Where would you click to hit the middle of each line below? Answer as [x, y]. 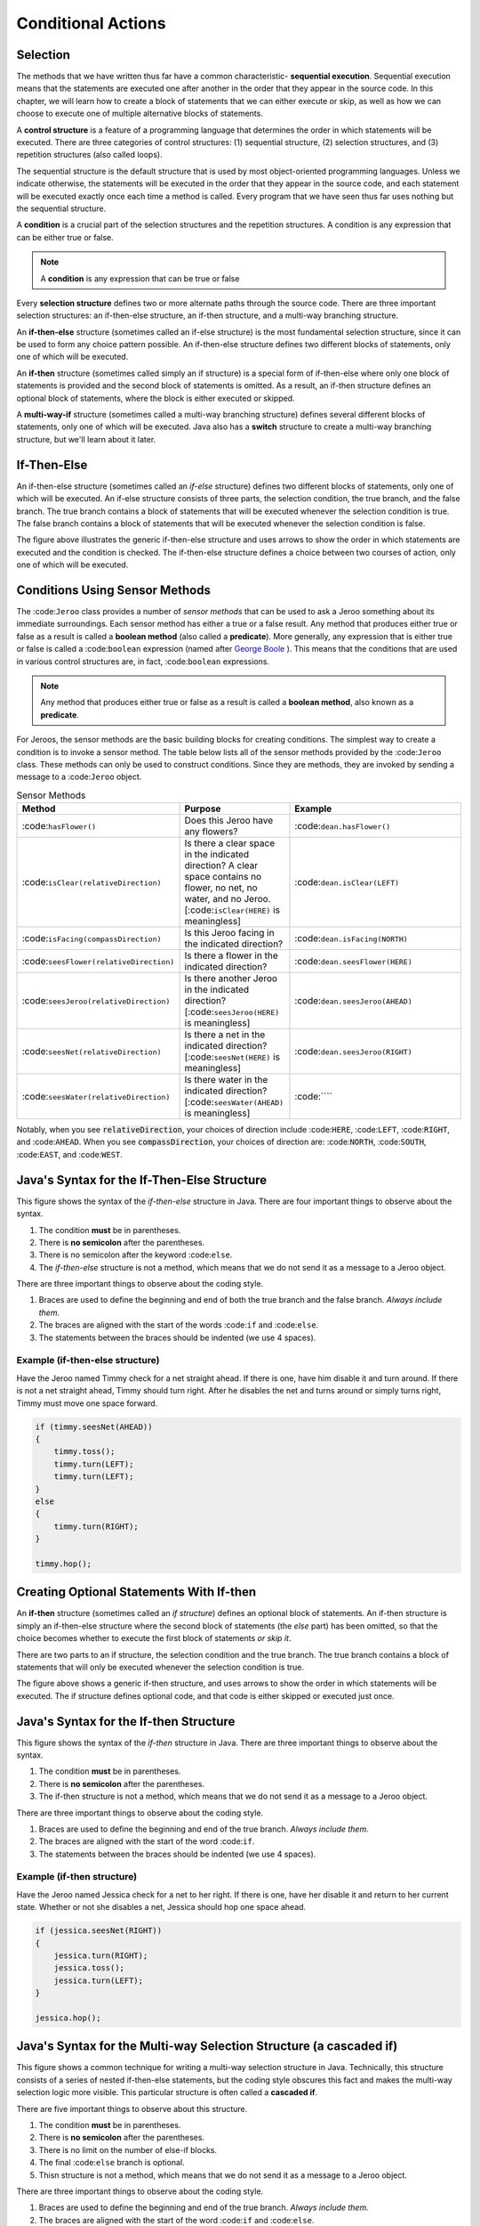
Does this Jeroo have [229, 821]
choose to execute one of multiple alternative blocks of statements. [140, 114]
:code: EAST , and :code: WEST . [70, 1154]
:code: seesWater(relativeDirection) [96, 1097]
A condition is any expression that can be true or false [140, 278]
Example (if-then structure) [77, 1877]
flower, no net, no [221, 888]
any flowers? [211, 832]
